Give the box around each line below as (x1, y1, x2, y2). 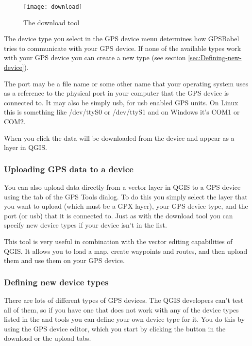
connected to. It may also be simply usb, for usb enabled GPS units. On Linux (4, 97, 238, 107)
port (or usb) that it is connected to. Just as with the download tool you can (4, 210, 233, 220)
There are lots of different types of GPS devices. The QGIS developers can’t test (4, 295, 244, 305)
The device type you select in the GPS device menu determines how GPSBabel (4, 33, 239, 44)
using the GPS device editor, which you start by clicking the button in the (4, 323, 226, 333)
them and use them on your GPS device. (4, 255, 125, 265)
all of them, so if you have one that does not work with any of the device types (4, 304, 239, 314)
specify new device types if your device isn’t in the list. (4, 220, 167, 230)
